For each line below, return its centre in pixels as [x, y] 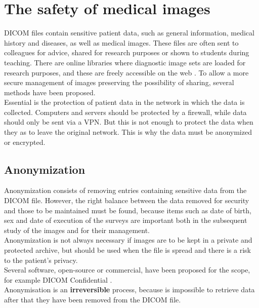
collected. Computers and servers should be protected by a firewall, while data [125, 112]
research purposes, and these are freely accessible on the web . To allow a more [126, 72]
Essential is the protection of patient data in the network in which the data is [124, 102]
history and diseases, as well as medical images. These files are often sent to [121, 42]
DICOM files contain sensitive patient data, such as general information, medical [129, 33]
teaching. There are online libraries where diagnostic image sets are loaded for [125, 62]
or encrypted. [25, 142]
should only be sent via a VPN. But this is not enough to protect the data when [129, 122]
